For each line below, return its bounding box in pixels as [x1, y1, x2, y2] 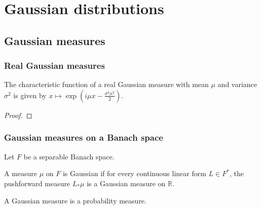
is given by [13, 90, 47, 100]
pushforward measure [4, 178, 70, 188]
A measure [4, 168, 38, 179]
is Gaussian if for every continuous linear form [62, 168, 206, 179]
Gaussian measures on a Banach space [4, 131, 163, 144]
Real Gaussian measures [4, 59, 105, 72]
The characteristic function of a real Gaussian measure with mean [4, 79, 209, 90]
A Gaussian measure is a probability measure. [4, 195, 146, 205]
